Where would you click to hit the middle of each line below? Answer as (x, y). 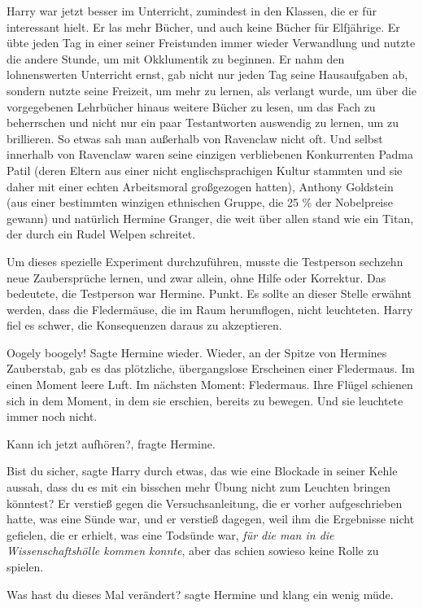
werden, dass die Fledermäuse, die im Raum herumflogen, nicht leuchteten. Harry (210, 309)
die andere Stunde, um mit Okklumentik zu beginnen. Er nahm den (176, 58)
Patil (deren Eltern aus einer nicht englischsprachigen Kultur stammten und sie (205, 170)
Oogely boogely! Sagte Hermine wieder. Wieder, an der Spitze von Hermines (197, 352)
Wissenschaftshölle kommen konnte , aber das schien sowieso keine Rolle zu (193, 551)
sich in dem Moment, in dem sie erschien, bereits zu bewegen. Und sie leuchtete (205, 400)
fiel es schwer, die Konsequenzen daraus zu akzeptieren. (144, 325)
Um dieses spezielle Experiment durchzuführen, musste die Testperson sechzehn (205, 261)
